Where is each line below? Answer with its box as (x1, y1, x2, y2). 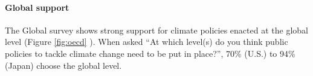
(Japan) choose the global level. (5, 59, 122, 71)
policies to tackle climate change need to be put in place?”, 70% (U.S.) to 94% (5, 47, 295, 59)
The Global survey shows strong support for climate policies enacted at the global (5, 23, 308, 36)
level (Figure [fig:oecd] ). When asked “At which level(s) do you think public (5, 35, 288, 48)
